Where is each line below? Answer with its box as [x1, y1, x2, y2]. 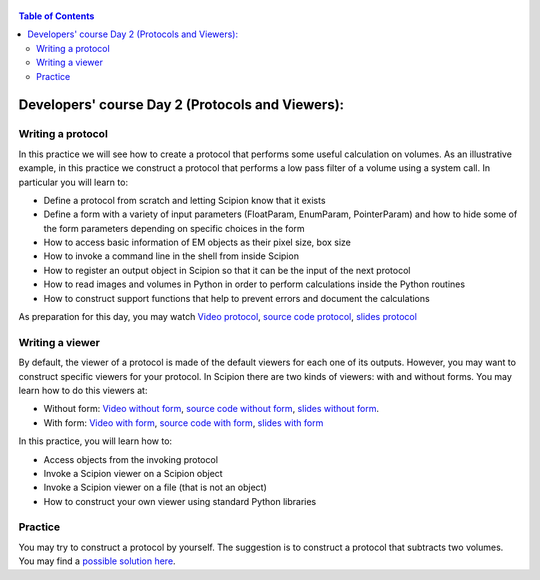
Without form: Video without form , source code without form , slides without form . [43, 403, 380, 415]
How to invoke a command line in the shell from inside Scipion [43, 250, 300, 262]
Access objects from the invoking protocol [43, 453, 219, 465]
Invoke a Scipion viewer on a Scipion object [43, 467, 224, 479]
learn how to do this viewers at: [18, 384, 148, 396]
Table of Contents [18, 10, 95, 22]
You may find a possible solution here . [18, 555, 176, 567]
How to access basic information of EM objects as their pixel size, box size [43, 236, 352, 249]
